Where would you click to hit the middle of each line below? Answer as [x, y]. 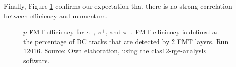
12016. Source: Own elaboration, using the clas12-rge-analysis [115, 51]
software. [37, 60]
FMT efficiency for [56, 32]
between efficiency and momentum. [56, 15]
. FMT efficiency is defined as [175, 32]
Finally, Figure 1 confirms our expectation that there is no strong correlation [118, 6]
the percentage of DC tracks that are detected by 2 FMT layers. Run [126, 41]
